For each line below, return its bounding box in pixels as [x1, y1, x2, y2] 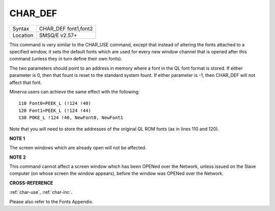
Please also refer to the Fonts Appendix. [9, 198, 94, 204]
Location [12, 32, 34, 39]
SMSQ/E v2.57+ [39, 32, 77, 39]
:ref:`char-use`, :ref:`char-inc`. [9, 189, 73, 195]
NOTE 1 [9, 135, 25, 141]
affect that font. [9, 79, 42, 85]
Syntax [12, 25, 30, 32]
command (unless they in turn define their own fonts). [9, 56, 122, 62]
